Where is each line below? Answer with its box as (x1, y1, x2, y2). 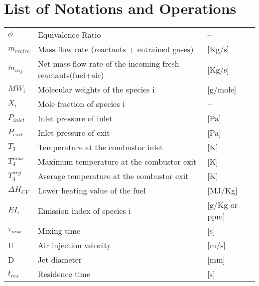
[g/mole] (207, 84, 237, 95)
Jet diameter (37, 254, 82, 266)
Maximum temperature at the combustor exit (37, 156, 197, 168)
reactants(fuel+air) (37, 69, 104, 81)
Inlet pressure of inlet (37, 112, 113, 124)
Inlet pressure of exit (37, 127, 110, 139)
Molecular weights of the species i (37, 84, 155, 95)
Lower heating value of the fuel (37, 185, 146, 196)
